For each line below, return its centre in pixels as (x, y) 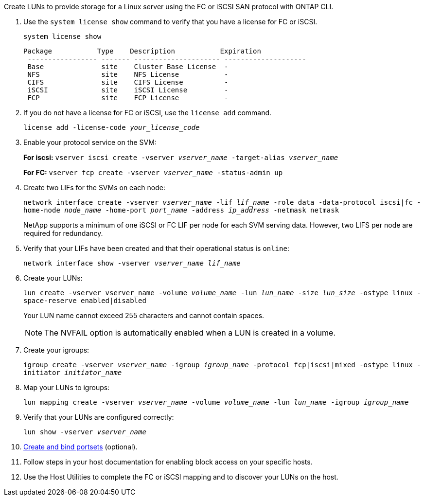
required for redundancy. (63, 233)
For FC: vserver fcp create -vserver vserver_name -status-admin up (153, 172)
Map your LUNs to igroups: (67, 387)
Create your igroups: (56, 350)
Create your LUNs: (53, 278)
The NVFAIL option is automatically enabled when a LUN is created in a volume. (190, 333)
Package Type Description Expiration (142, 51)
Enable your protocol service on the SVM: (90, 142)
